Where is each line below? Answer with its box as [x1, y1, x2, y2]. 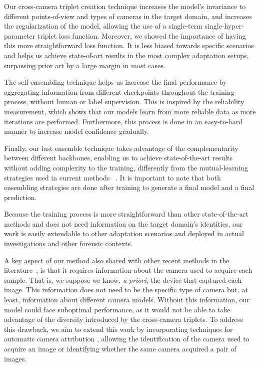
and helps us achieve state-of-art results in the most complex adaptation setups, [4, 50, 249, 60]
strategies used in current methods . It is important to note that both [4, 172, 221, 182]
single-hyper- [204, 21, 244, 31]
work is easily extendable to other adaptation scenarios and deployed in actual [4, 228, 244, 239]
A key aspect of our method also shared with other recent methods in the [4, 255, 229, 265]
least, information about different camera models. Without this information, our [4, 294, 249, 305]
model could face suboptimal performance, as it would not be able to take [4, 304, 230, 314]
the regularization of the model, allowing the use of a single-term [4, 21, 202, 31]
